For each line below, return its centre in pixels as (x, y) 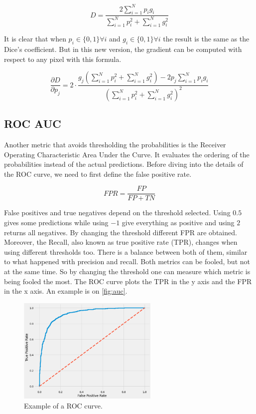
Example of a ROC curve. (63, 406)
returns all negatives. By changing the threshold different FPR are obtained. (121, 232)
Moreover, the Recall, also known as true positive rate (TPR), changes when (121, 242)
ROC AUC (33, 124)
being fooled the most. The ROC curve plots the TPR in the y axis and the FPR (128, 281)
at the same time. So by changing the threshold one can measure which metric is (127, 271)
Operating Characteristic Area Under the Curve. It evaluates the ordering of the (127, 154)
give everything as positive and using (178, 222)
